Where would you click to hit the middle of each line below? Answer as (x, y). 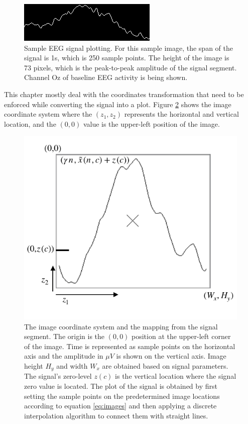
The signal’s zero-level (58, 376)
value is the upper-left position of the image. (151, 123)
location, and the (30, 123)
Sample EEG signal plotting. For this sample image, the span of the (129, 48)
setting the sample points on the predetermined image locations (122, 396)
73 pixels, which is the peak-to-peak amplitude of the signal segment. (131, 67)
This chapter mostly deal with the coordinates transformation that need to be (124, 94)
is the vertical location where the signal (176, 376)
